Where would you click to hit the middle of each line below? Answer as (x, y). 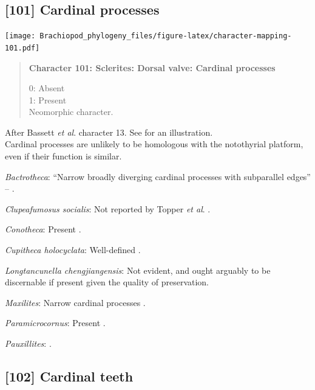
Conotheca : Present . (43, 229)
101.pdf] (22, 48)
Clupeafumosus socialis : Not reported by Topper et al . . (108, 208)
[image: (20, 36)
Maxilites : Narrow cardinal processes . (75, 302)
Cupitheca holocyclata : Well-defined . (73, 250)
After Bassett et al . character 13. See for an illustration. (109, 132)
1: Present (48, 99)
